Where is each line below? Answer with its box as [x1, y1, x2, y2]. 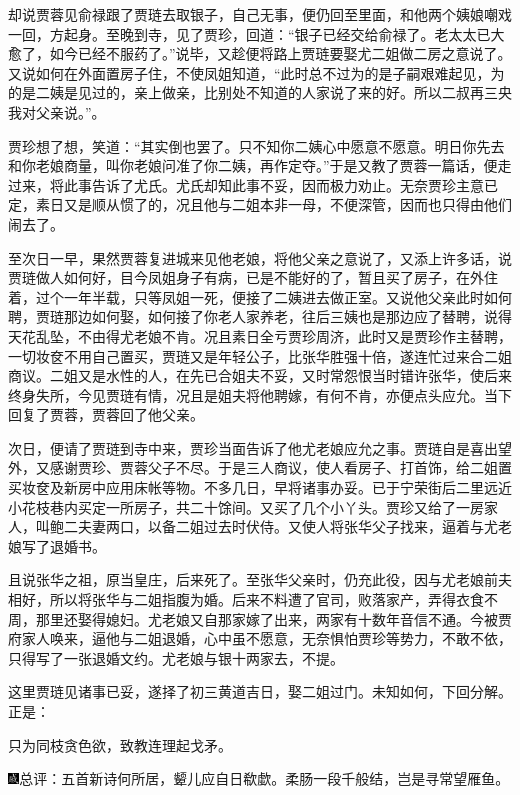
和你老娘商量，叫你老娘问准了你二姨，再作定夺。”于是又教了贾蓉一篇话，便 [8, 155, 498, 176]
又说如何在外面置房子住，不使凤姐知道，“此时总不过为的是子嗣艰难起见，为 [8, 62, 505, 83]
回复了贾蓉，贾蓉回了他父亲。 [8, 404, 204, 425]
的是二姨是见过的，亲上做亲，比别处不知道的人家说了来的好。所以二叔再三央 [8, 82, 512, 103]
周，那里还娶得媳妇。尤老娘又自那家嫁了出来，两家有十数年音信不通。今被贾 [8, 608, 512, 629]
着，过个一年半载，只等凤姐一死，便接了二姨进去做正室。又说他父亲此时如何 [8, 286, 512, 307]
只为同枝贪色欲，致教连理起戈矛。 [8, 734, 232, 755]
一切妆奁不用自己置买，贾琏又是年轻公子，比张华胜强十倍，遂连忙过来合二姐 [8, 345, 512, 366]
